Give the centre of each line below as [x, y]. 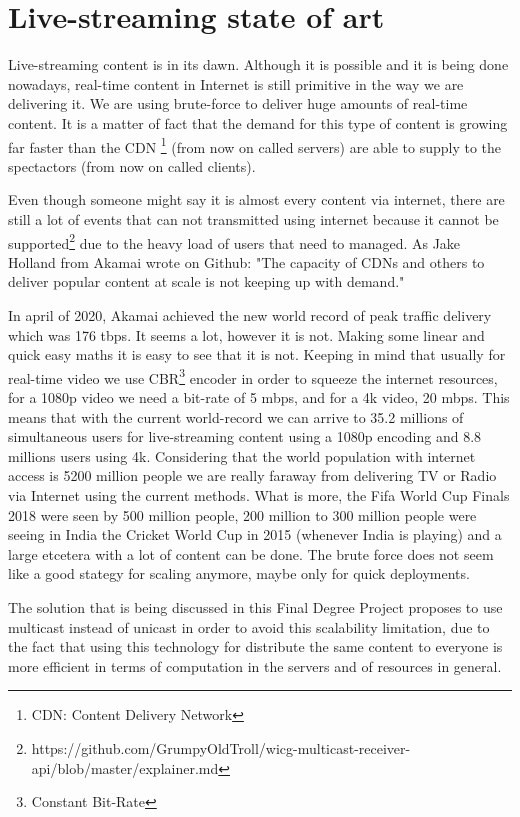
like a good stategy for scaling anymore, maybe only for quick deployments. [239, 573]
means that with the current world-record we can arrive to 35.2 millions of [236, 416]
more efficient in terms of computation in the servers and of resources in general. [255, 665]
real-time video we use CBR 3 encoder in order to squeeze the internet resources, [253, 376]
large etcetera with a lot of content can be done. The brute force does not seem [251, 553]
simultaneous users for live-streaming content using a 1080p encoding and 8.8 [245, 436]
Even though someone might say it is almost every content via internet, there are [256, 199]
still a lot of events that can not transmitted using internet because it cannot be [253, 218]
